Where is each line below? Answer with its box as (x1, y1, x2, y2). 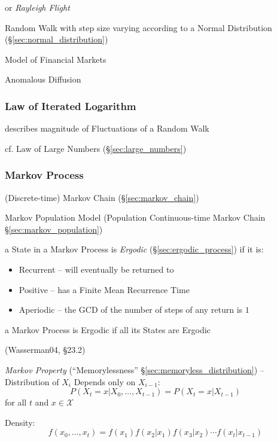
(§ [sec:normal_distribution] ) (5, 33, 108, 45)
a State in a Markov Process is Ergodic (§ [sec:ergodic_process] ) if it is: (5, 243, 264, 255)
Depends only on (74, 375, 136, 388)
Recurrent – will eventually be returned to (19, 263, 174, 275)
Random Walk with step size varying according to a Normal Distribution (5, 21, 272, 33)
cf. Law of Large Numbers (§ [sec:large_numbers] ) (5, 142, 187, 154)
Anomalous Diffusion (5, 73, 81, 86)
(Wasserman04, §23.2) (5, 343, 86, 356)
